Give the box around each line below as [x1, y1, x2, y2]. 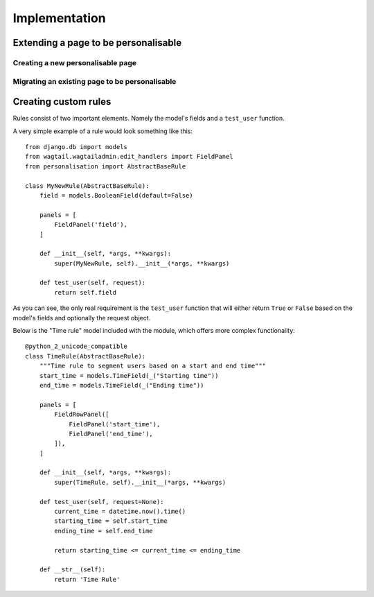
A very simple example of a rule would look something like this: [12, 127, 193, 135]
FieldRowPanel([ [54, 410, 109, 419]
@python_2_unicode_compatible [25, 343, 128, 350]
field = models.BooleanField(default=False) [39, 191, 193, 199]
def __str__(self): [39, 566, 106, 573]
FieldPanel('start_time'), [69, 420, 161, 428]
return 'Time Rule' [54, 576, 121, 583]
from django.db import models [25, 143, 128, 150]
